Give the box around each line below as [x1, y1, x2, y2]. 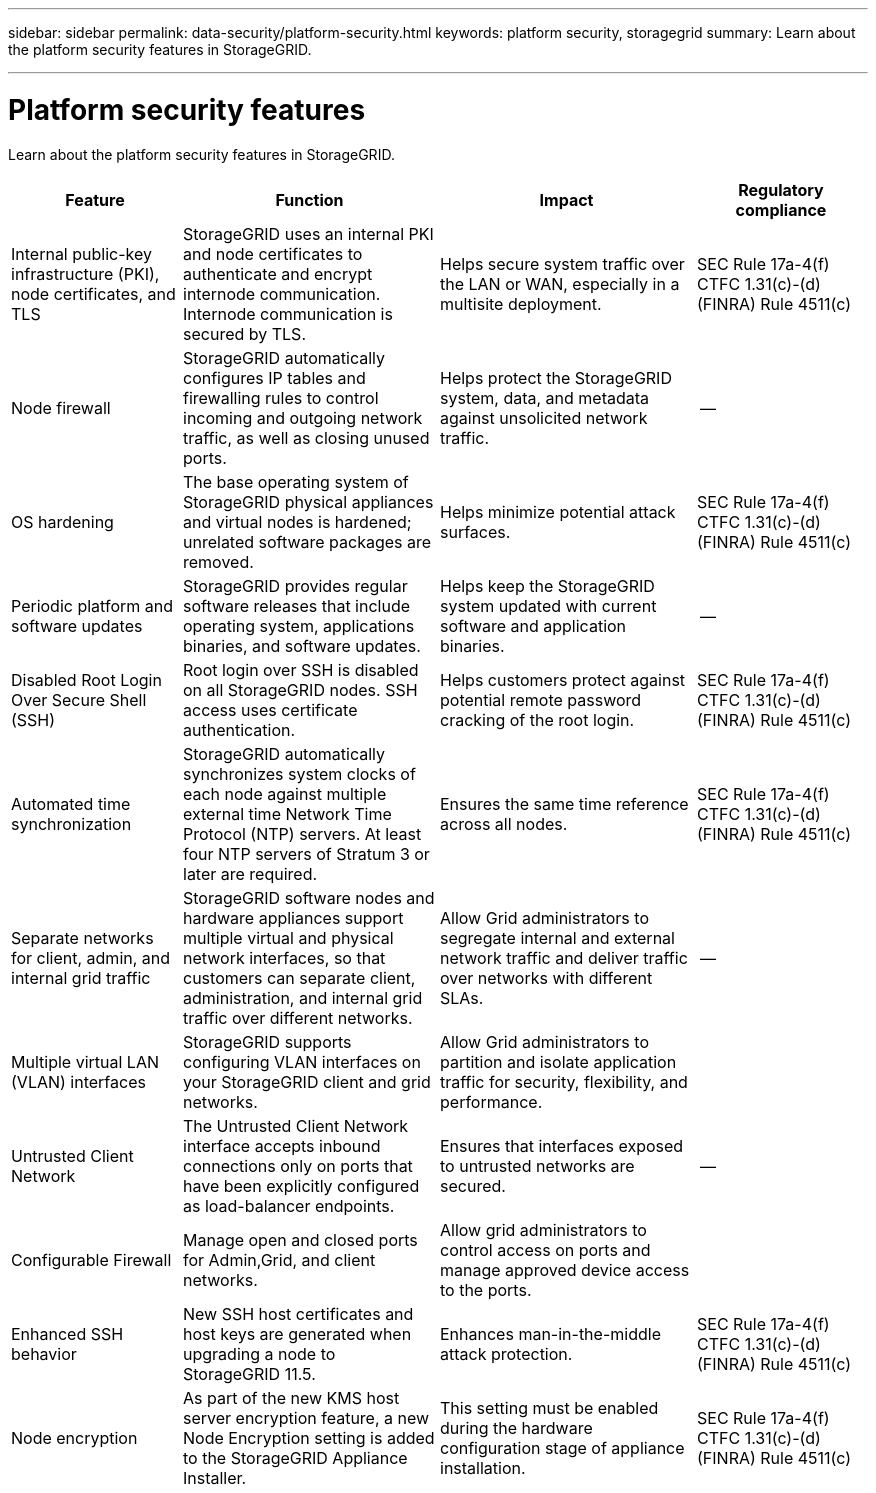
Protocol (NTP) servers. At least [183, 823, 422, 844]
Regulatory [738, 179, 824, 200]
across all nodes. [440, 813, 568, 834]
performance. [440, 1091, 543, 1112]
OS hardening [11, 511, 114, 532]
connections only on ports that [183, 1155, 413, 1176]
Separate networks [11, 927, 154, 948]
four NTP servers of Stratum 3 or [183, 843, 430, 864]
